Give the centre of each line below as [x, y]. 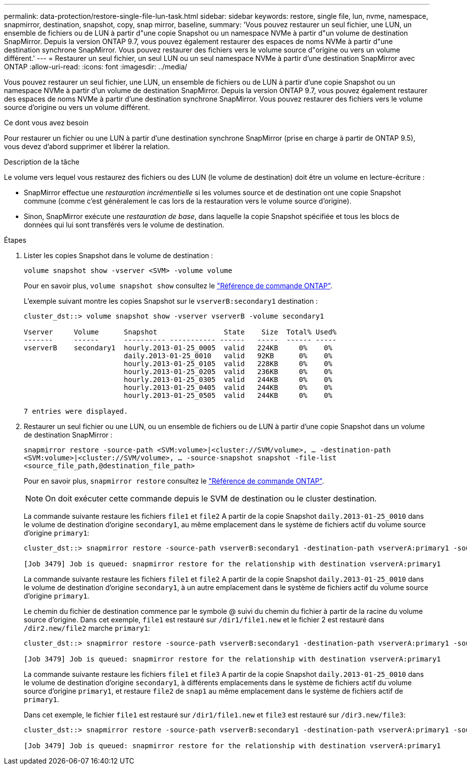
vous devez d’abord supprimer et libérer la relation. [87, 146]
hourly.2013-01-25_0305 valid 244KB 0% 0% [228, 380]
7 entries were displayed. [76, 411]
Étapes [15, 240]
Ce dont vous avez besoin [46, 123]
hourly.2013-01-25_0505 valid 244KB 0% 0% [228, 395]
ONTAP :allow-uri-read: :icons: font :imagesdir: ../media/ [96, 67]
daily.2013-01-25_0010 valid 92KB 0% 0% [228, 356]
